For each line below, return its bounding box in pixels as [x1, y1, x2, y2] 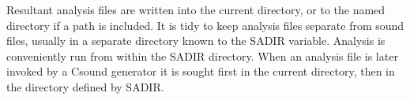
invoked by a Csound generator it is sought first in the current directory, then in [6, 63, 395, 80]
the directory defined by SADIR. [6, 78, 164, 94]
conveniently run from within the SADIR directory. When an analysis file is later [6, 47, 398, 64]
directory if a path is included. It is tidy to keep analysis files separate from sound [6, 17, 404, 33]
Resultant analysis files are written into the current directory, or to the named [6, 2, 386, 17]
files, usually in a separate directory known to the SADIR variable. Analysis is [6, 32, 386, 49]
